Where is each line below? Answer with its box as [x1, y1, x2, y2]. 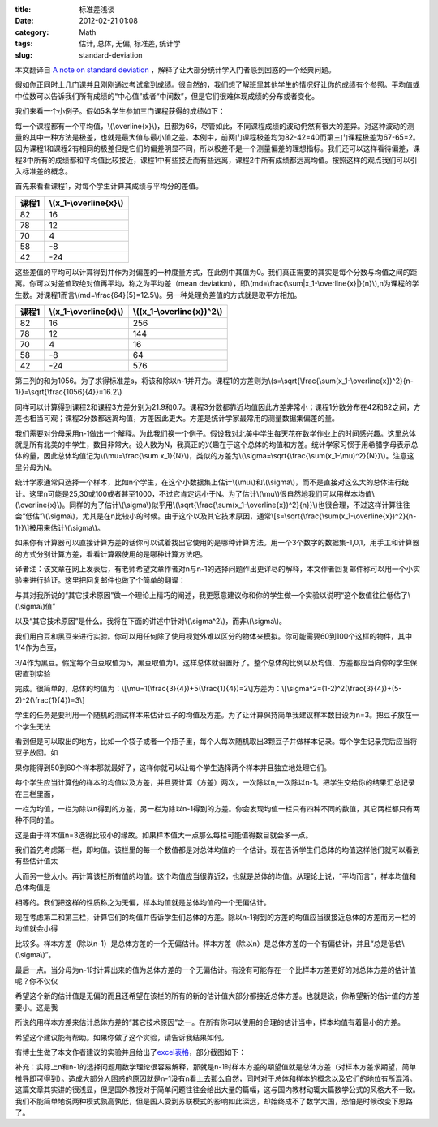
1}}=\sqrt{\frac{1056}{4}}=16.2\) [15, 387, 122, 397]
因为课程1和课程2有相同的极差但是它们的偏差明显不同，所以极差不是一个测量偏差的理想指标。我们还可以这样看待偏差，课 [15, 144, 421, 153]
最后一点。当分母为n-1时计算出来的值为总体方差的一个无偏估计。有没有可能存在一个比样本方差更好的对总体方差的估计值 [15, 965, 417, 974]
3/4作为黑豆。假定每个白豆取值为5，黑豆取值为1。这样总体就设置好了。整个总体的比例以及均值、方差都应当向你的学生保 [15, 657, 418, 667]
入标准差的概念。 [15, 166, 72, 176]
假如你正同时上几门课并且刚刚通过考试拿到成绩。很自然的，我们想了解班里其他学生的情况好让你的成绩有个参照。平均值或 [15, 80, 420, 89]
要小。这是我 [15, 1002, 58, 1012]
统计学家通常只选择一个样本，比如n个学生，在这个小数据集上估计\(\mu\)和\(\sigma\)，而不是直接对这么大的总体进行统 [15, 477, 410, 487]
